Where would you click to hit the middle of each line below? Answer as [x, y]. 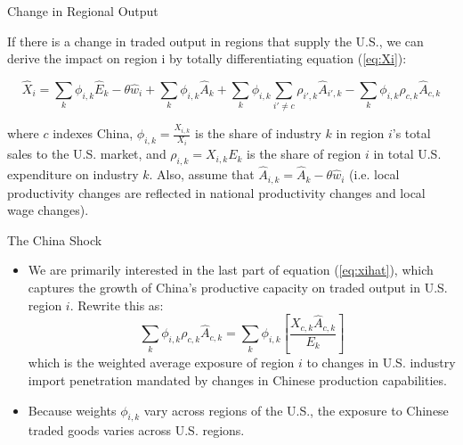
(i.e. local [374, 174]
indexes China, [93, 133]
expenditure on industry [73, 174]
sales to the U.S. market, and [87, 154]
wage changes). [48, 210]
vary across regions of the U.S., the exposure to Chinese [296, 410]
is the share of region [304, 154]
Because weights [72, 410]
